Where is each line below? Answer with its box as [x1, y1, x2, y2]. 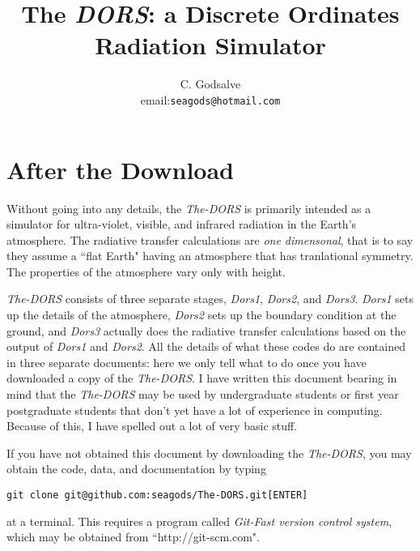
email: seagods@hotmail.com [140, 91, 281, 108]
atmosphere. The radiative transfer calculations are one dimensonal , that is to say [6, 231, 414, 248]
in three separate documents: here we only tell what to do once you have [6, 353, 367, 370]
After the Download [6, 152, 234, 186]
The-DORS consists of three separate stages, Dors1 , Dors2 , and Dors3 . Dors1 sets [6, 290, 414, 307]
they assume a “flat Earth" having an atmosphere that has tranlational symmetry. [6, 247, 414, 264]
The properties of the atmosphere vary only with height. [6, 263, 286, 280]
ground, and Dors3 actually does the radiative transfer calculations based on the [6, 322, 406, 339]
